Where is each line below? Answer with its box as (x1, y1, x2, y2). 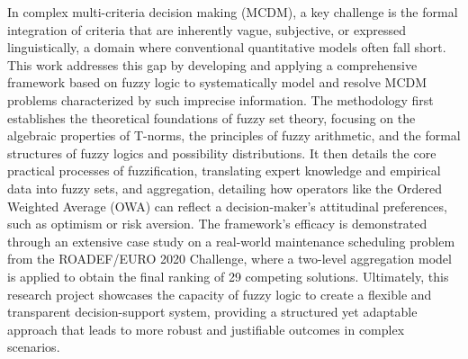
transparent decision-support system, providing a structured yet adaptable (7, 302, 418, 321)
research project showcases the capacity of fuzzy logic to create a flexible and (7, 284, 432, 303)
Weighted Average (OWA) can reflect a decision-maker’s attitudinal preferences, (7, 196, 447, 215)
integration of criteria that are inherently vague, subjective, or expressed (7, 20, 407, 39)
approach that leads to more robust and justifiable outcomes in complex (7, 319, 405, 338)
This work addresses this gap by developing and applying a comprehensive (7, 55, 418, 74)
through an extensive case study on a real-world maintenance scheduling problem (7, 231, 455, 250)
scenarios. (7, 337, 60, 356)
